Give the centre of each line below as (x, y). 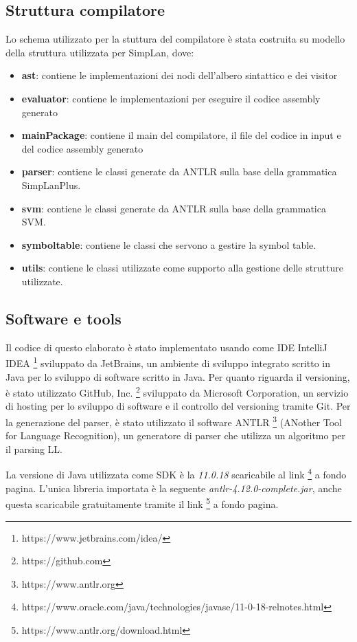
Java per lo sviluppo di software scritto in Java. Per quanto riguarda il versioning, (178, 376)
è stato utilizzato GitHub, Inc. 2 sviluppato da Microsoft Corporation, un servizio (177, 391)
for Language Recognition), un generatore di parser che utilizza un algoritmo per (176, 435)
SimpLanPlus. (51, 185)
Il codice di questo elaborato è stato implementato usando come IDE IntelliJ (166, 347)
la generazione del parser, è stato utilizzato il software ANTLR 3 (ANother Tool (174, 421)
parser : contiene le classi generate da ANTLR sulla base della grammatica (179, 171)
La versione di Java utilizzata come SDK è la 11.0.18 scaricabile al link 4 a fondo (176, 474)
